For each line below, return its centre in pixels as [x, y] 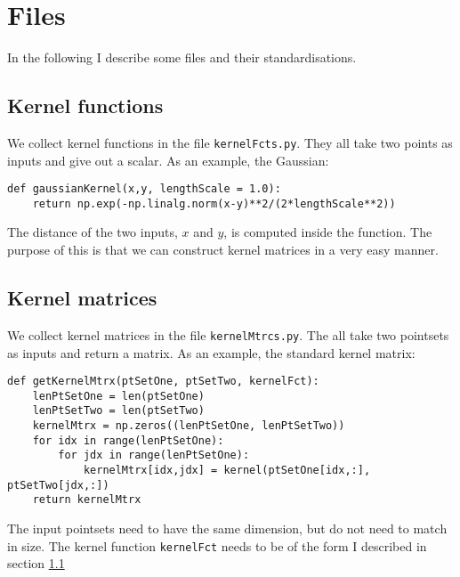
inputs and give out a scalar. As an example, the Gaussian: [168, 160]
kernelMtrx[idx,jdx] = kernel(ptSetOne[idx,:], [227, 471]
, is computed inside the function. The [328, 232]
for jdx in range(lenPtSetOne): [154, 455]
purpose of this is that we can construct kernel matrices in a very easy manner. [223, 250]
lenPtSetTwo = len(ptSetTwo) [118, 411]
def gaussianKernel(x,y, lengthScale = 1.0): [144, 189]
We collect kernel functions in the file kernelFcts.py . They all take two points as [230, 142]
